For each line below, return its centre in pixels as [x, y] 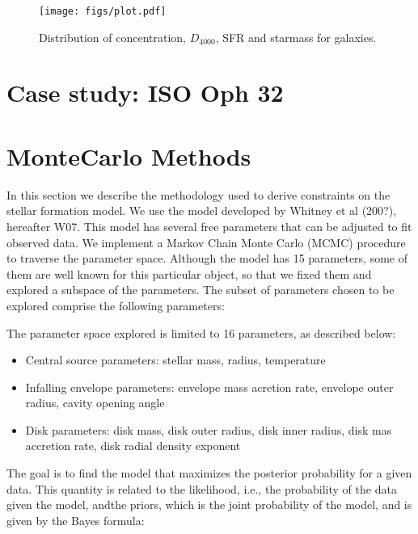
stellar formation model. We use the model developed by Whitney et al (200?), [202, 210]
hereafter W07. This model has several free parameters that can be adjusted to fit [209, 226]
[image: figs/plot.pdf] [103, 11]
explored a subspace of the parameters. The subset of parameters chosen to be [201, 290]
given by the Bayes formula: [76, 520]
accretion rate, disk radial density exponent [133, 446]
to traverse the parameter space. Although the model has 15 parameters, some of [207, 258]
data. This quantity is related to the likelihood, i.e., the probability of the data [202, 488]
